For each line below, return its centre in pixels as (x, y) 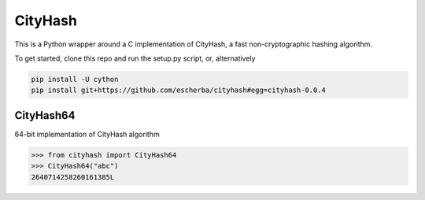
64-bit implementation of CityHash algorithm (87, 134)
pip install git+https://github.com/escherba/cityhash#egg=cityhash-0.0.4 (179, 90)
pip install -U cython (75, 79)
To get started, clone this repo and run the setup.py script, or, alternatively (135, 58)
